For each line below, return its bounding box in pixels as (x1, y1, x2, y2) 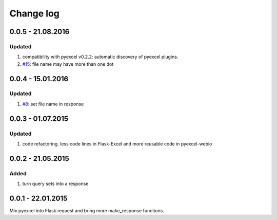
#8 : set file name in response (22, 101, 84, 107)
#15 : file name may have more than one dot (22, 61, 114, 67)
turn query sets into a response (22, 180, 89, 187)
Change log (9, 8, 60, 19)
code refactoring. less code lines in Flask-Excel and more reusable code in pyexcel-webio (22, 141, 212, 147)
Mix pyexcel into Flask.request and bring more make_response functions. (9, 208, 164, 214)
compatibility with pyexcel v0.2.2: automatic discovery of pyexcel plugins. (22, 54, 179, 60)
